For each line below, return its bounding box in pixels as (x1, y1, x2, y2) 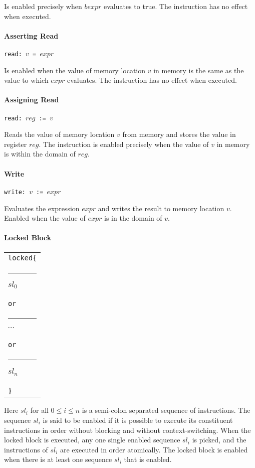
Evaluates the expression (4, 203, 80, 213)
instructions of (4, 444, 48, 454)
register (4, 138, 27, 149)
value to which (4, 75, 49, 85)
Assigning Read (4, 94, 59, 105)
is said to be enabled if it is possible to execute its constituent (43, 414, 233, 425)
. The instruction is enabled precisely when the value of (39, 138, 209, 149)
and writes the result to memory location (98, 203, 224, 213)
